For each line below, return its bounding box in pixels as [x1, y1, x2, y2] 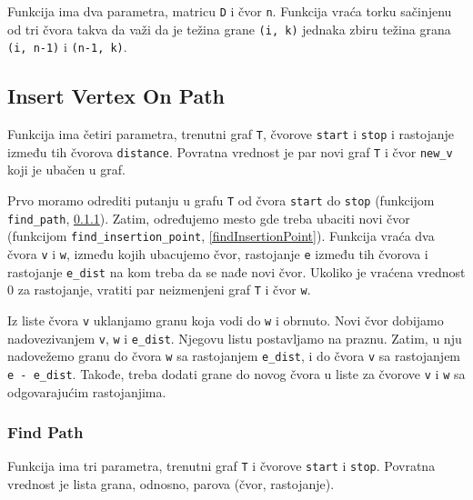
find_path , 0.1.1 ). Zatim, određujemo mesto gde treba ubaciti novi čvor [7, 208, 410, 227]
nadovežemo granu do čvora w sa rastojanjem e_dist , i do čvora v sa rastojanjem [7, 346, 461, 365]
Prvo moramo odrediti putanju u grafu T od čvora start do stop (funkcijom [7, 191, 435, 210]
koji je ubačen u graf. [7, 160, 126, 179]
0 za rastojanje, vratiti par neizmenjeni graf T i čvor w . [7, 280, 311, 299]
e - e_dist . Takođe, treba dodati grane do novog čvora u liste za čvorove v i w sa [7, 364, 466, 383]
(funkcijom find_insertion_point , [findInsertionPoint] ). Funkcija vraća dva [7, 226, 435, 245]
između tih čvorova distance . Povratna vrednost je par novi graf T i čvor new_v [7, 142, 453, 161]
